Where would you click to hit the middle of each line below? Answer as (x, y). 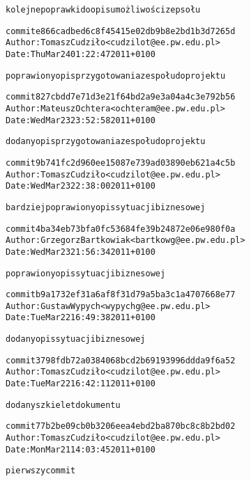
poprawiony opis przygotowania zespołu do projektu (116, 76)
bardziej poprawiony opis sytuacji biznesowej (106, 207)
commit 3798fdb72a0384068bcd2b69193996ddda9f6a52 (121, 360)
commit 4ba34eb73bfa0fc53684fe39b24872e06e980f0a (121, 229)
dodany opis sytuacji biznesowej (76, 339)
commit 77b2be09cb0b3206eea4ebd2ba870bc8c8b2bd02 (121, 426)
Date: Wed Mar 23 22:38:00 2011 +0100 (81, 186)
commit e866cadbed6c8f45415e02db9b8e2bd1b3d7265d (121, 31)
